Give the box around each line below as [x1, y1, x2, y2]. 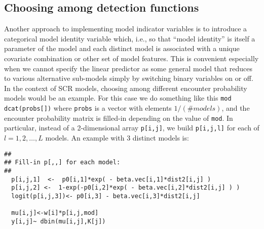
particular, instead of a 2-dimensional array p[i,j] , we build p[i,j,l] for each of [4, 122, 259, 133]
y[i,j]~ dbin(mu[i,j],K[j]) [11, 217, 106, 225]
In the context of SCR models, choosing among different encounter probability [4, 82, 247, 93]
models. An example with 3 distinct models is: [45, 132, 189, 143]
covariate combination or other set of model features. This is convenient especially [4, 53, 259, 63]
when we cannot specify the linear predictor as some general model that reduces [4, 63, 253, 73]
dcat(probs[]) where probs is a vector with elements [4, 103, 172, 113]
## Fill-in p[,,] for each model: [4, 159, 121, 166]
